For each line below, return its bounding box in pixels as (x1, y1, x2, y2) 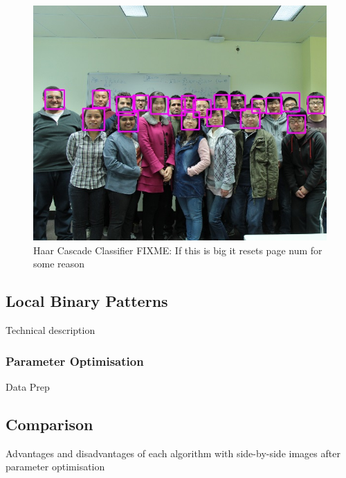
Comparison (6, 413, 93, 434)
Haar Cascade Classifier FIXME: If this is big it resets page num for (33, 242, 322, 257)
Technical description (6, 323, 95, 337)
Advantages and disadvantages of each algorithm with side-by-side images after (6, 445, 340, 460)
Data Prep (6, 379, 50, 393)
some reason (33, 256, 85, 271)
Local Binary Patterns (6, 290, 168, 312)
